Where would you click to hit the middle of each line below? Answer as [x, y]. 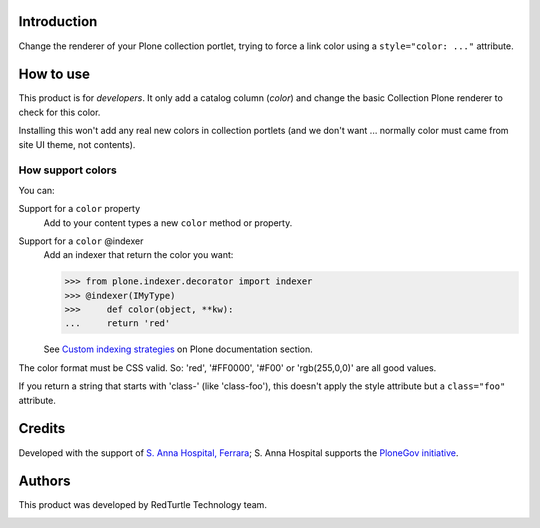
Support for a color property [79, 209]
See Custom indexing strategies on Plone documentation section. [178, 349]
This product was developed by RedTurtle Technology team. [142, 505]
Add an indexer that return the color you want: [138, 255]
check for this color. [59, 112]
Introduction [58, 21]
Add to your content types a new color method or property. [168, 222]
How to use [54, 74]
